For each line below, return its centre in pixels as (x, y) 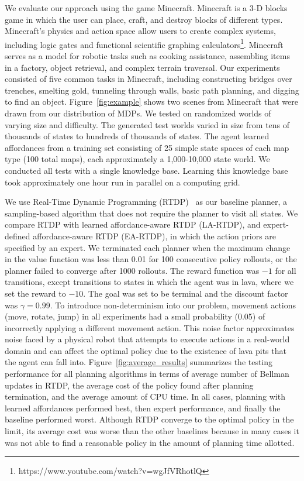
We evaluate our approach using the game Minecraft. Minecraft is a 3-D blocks (146, 8)
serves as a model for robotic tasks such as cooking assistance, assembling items (147, 56)
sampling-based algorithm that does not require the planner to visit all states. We (151, 213)
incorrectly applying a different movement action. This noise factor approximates (150, 327)
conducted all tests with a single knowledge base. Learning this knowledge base (146, 170)
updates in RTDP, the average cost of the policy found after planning (129, 385)
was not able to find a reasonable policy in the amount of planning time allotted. (150, 442)
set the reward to (35, 293)
